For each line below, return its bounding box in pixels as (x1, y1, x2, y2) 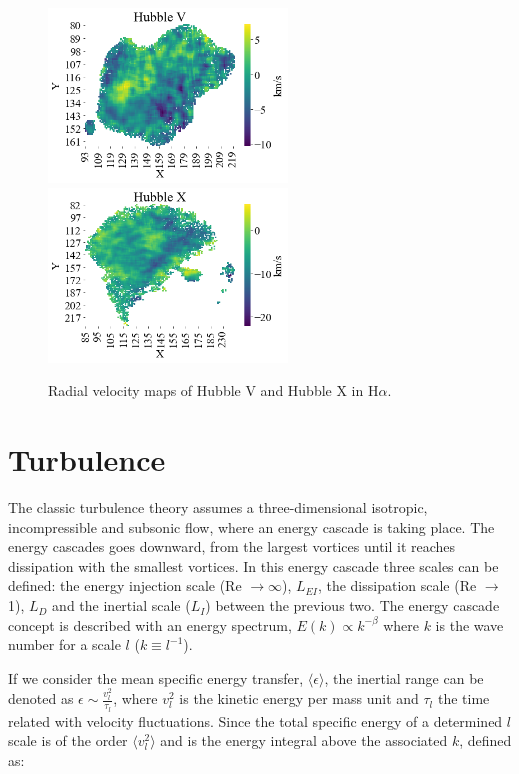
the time (437, 688, 490, 709)
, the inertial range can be (324, 667, 484, 688)
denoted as (8, 688, 74, 709)
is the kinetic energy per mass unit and (179, 688, 419, 709)
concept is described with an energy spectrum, (8, 614, 292, 635)
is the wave (435, 614, 504, 635)
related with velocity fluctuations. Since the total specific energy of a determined (8, 710, 503, 731)
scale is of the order (8, 730, 128, 751)
